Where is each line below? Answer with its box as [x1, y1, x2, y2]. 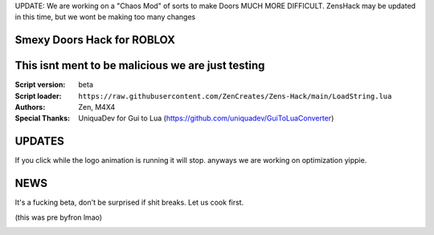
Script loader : [14, 91, 62, 100]
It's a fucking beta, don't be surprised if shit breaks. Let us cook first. [14, 197, 244, 208]
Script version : [14, 80, 66, 90]
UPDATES [14, 135, 64, 148]
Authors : [14, 103, 46, 112]
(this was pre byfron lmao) [14, 213, 103, 222]
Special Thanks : [14, 113, 71, 124]
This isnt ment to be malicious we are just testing [14, 59, 265, 72]
